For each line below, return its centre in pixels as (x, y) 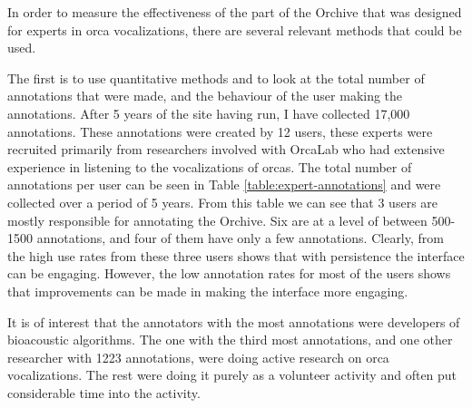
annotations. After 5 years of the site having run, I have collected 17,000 (209, 113)
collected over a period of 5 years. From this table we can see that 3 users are (223, 202)
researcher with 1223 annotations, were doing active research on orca (198, 357)
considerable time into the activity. (104, 392)
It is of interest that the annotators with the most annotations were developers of (234, 321)
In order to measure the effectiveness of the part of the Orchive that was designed (235, 12)
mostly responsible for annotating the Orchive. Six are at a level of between (217, 220)
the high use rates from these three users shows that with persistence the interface (236, 255)
